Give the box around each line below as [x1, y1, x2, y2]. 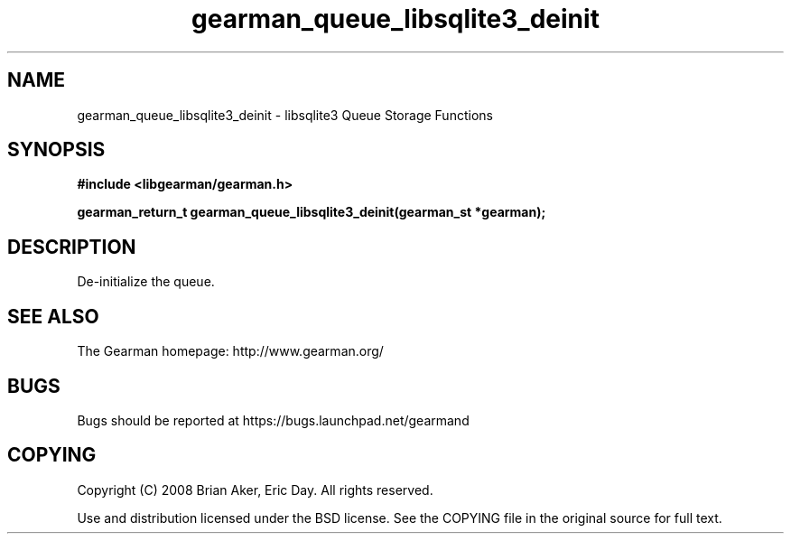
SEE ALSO [7, 304, 99, 328]
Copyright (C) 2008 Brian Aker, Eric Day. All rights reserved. [77, 481, 433, 498]
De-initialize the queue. [77, 274, 215, 290]
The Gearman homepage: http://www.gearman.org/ [77, 343, 384, 359]
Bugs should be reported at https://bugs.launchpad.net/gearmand [77, 412, 470, 428]
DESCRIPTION [7, 235, 136, 258]
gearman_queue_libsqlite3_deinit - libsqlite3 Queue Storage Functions [77, 107, 493, 123]
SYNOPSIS [7, 138, 106, 162]
